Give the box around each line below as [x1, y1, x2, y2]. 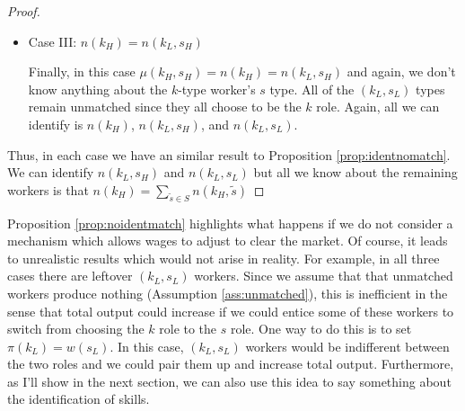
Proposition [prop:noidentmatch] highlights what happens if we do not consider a [7, 213, 453, 232]
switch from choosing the [7, 319, 145, 338]
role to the [159, 319, 217, 338]
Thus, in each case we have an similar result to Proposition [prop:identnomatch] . [7, 145, 451, 164]
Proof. [7, 2, 40, 20]
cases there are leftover [7, 266, 133, 285]
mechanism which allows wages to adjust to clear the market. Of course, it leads [7, 231, 448, 250]
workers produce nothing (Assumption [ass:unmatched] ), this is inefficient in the [7, 283, 448, 302]
